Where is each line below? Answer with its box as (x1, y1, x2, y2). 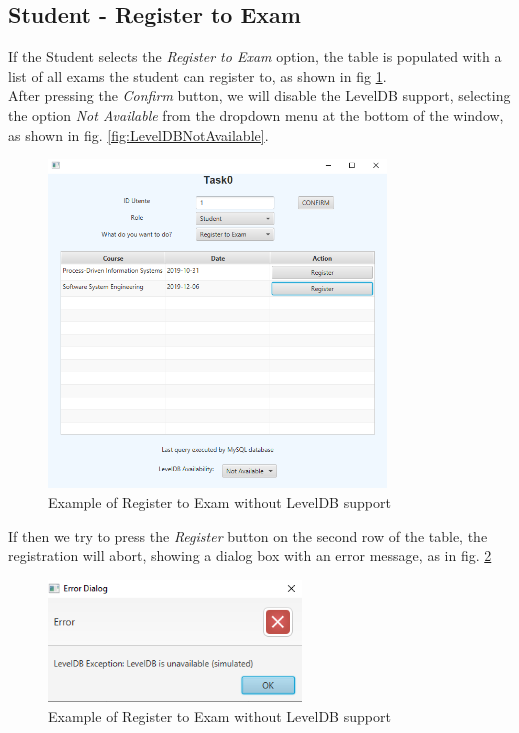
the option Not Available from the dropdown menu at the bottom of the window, (8, 104, 504, 125)
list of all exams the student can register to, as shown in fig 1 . (8, 65, 387, 86)
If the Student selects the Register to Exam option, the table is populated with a (8, 46, 502, 67)
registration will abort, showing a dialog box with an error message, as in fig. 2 (8, 545, 492, 566)
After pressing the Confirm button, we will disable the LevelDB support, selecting (8, 85, 511, 106)
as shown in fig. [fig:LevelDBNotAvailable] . (8, 124, 269, 145)
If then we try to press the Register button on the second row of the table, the (8, 525, 488, 546)
